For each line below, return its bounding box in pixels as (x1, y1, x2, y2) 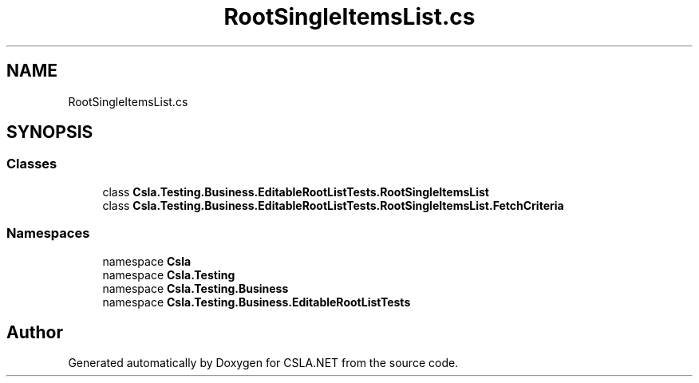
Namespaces (6, 225, 90, 242)
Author (6, 322, 63, 342)
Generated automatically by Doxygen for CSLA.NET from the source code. (68, 356, 459, 370)
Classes (6, 156, 57, 172)
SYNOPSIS (6, 122, 93, 143)
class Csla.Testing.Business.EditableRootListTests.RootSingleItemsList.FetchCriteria (102, 198, 564, 212)
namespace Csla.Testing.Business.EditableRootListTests (102, 294, 411, 309)
